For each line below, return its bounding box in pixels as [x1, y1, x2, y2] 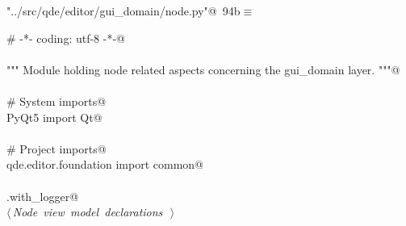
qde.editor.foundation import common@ [6, 156, 203, 173]
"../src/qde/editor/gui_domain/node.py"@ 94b [6, 2, 241, 19]
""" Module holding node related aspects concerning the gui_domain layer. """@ [6, 61, 400, 77]
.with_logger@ [6, 187, 79, 204]
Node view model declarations [12, 203, 163, 220]
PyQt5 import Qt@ [6, 108, 103, 125]
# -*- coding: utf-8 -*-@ [6, 29, 125, 46]
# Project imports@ [6, 140, 107, 157]
